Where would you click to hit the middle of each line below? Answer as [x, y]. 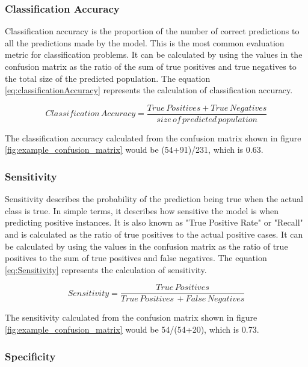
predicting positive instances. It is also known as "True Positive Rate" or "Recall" [154, 222]
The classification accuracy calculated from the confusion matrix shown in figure [153, 137]
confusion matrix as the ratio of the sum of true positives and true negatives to [151, 66]
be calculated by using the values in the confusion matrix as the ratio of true [146, 246]
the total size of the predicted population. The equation [108, 78]
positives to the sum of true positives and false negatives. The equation [136, 258]
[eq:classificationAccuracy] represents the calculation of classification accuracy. [149, 90]
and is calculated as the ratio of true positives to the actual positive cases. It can [154, 234]
